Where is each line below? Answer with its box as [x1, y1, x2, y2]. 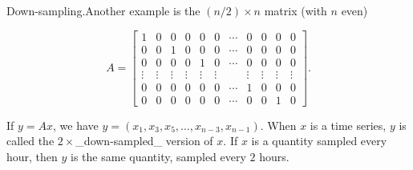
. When [260, 116, 297, 133]
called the [6, 132, 55, 149]
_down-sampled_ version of [75, 132, 213, 149]
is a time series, [310, 116, 387, 133]
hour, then [6, 148, 58, 164]
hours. [259, 148, 290, 164]
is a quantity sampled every [251, 132, 387, 149]
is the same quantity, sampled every [71, 148, 246, 164]
